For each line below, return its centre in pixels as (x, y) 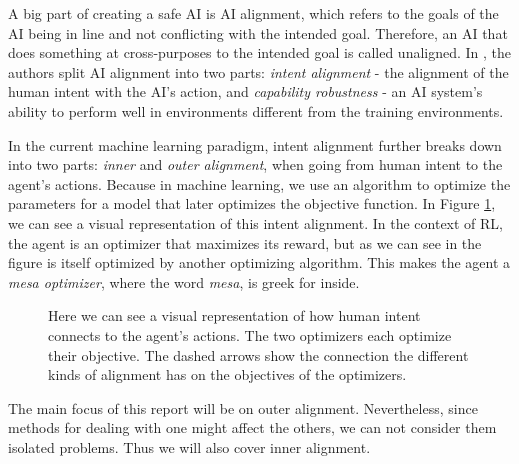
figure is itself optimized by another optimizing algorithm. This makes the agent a (259, 262)
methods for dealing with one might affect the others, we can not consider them (252, 427)
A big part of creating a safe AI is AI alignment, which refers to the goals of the (253, 13)
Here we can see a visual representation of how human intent (234, 315)
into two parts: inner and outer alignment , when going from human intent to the (255, 164)
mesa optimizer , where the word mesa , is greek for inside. (184, 281)
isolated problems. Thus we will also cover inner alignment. (189, 446)
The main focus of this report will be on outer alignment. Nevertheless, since (243, 407)
